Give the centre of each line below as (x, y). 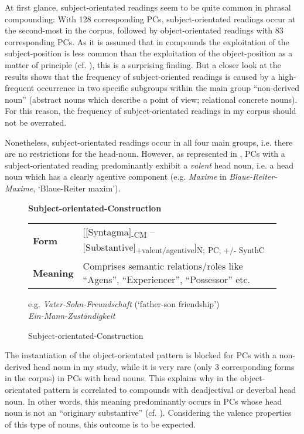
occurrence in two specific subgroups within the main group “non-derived (168, 88)
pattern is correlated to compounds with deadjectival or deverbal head (170, 390)
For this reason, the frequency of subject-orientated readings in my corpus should (151, 111)
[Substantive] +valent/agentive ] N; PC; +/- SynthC (174, 248)
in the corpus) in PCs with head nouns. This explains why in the (121, 378)
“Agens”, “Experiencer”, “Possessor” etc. (167, 280)
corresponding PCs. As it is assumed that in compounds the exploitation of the (147, 41)
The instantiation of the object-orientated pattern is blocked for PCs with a (141, 355)
